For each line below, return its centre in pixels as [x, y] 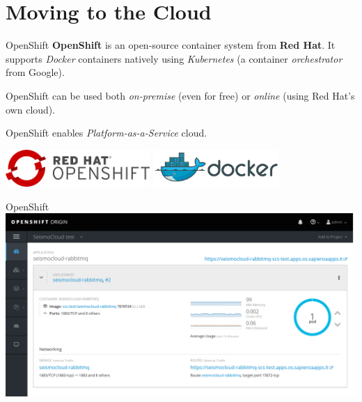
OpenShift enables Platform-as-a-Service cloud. [107, 133]
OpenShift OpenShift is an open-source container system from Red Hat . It [171, 45]
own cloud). [31, 109]
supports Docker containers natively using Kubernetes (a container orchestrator [174, 58]
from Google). [35, 72]
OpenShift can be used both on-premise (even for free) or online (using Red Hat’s [180, 95]
